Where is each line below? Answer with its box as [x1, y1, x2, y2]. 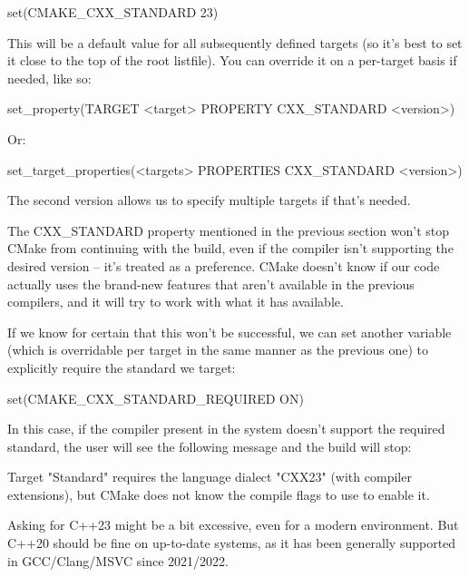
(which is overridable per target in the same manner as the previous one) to [7, 340, 429, 359]
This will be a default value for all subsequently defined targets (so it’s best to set [7, 33, 463, 52]
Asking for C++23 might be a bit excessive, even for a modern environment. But [7, 515, 459, 534]
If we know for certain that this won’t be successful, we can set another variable [7, 322, 452, 341]
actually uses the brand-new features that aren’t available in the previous [7, 274, 415, 293]
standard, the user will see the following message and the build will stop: [7, 436, 412, 455]
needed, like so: [7, 68, 92, 87]
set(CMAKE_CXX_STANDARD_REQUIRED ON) [7, 388, 304, 407]
